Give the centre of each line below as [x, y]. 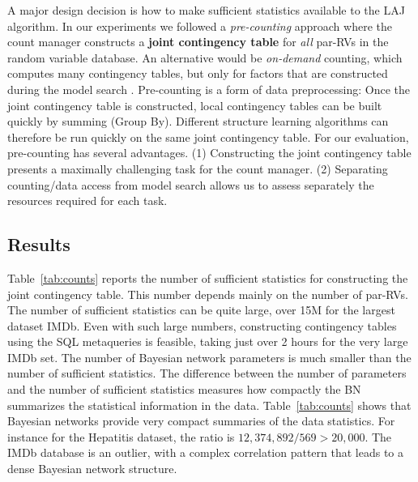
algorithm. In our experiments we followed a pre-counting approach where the [200, 26]
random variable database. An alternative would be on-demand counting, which [205, 57]
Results [39, 244]
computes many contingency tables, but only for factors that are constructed [198, 73]
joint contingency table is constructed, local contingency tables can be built [195, 105]
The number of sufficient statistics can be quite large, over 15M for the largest [201, 310]
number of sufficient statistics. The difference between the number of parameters [207, 373]
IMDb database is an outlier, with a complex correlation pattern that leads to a [206, 452]
